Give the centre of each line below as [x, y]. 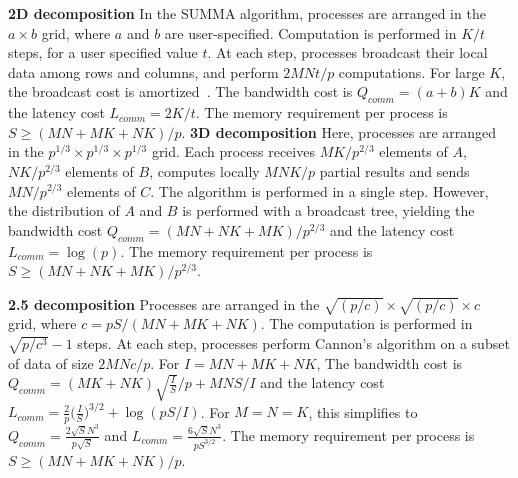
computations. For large [411, 71]
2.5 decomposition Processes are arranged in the [164, 303]
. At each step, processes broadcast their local [347, 52]
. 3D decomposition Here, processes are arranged [339, 131]
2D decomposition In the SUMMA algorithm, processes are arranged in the [247, 13]
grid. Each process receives [233, 151]
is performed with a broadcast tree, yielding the [328, 210]
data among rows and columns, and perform [143, 71]
